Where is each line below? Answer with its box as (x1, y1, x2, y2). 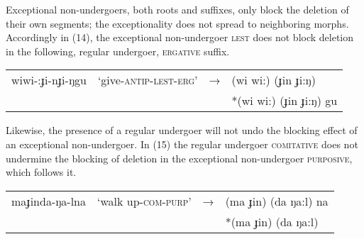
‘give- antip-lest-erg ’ (97, 72, 198, 89)
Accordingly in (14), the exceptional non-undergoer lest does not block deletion (6, 30, 354, 45)
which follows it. (6, 165, 77, 179)
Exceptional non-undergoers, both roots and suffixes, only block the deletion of (6, 2, 349, 16)
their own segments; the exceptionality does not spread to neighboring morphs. (6, 16, 349, 30)
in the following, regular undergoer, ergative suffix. (6, 43, 230, 58)
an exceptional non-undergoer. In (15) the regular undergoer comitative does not (6, 136, 358, 151)
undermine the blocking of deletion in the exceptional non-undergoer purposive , (6, 150, 353, 165)
